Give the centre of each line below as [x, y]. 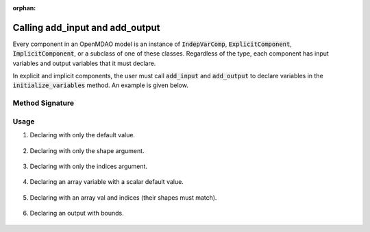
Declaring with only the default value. [83, 135]
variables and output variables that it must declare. [84, 63]
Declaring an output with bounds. [77, 213]
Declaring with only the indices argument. [88, 166]
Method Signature [44, 103]
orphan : [24, 8]
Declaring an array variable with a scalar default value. [107, 182]
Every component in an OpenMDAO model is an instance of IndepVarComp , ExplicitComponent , [152, 44]
